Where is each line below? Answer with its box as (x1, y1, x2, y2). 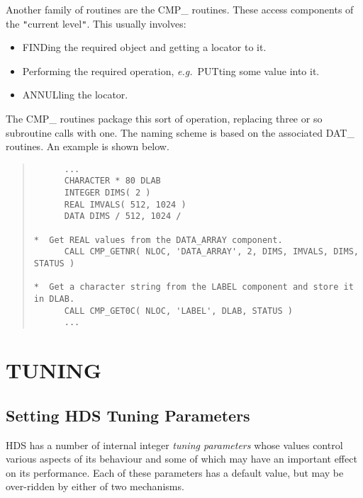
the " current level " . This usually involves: (6, 16, 186, 30)
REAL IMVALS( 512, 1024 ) (64, 199, 186, 210)
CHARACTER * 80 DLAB (64, 176, 161, 186)
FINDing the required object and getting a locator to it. (22, 40, 267, 55)
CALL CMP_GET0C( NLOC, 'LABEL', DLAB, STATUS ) (64, 305, 293, 316)
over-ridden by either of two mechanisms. (6, 479, 184, 494)
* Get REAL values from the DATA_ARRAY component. (33, 234, 283, 245)
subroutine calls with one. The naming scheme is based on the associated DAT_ (6, 125, 354, 140)
